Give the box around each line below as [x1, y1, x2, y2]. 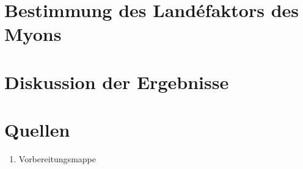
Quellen [4, 117, 70, 142]
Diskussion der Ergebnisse [4, 69, 229, 94]
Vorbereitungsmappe [18, 153, 96, 165]
